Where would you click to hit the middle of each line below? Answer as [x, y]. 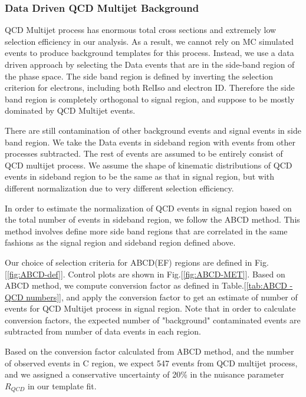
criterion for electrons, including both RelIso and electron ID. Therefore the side [150, 87]
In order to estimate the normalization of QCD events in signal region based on [148, 208]
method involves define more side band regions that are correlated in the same [146, 231]
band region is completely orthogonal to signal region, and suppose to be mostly [150, 99]
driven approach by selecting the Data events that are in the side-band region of [150, 64]
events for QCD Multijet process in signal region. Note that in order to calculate [150, 308]
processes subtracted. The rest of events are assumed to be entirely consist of [144, 153]
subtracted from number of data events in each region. [103, 331]
